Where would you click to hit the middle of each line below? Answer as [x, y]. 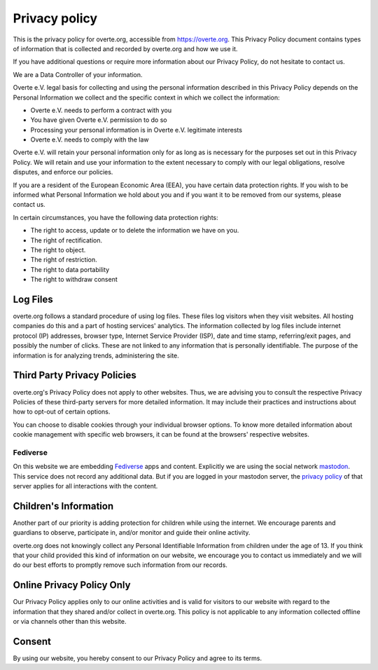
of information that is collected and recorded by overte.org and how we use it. [125, 48]
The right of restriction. [64, 260]
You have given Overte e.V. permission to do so [99, 120]
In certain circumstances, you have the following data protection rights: [115, 217]
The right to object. [58, 249]
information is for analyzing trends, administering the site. [96, 355]
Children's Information [63, 506]
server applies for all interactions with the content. [85, 486]
